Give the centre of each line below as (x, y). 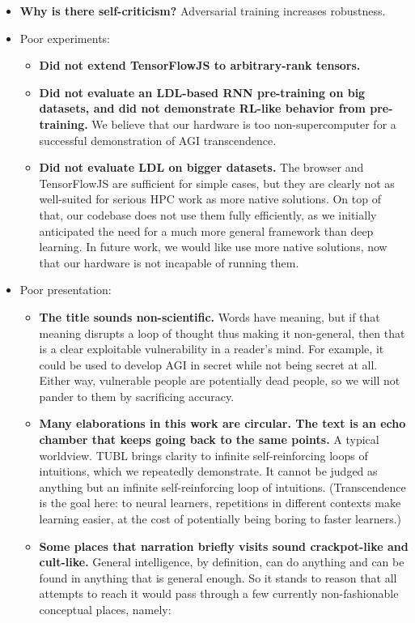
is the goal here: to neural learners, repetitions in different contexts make (220, 503)
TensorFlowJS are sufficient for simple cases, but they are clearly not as (217, 183)
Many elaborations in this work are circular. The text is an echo (222, 423)
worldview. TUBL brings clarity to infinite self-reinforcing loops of (203, 455)
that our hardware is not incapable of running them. (169, 262)
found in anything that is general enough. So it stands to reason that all (218, 577)
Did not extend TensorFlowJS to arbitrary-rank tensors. (200, 65)
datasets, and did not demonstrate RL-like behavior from (202, 108)
